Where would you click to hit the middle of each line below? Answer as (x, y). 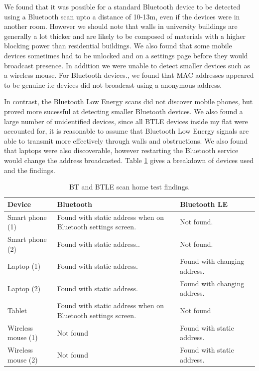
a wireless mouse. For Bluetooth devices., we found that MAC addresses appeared (129, 75)
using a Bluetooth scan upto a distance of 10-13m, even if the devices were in (122, 16)
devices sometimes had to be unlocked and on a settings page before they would (126, 55)
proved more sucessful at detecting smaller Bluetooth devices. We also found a (124, 111)
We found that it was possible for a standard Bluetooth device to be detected (122, 6)
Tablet (17, 310)
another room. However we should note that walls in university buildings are (121, 26)
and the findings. (30, 170)
